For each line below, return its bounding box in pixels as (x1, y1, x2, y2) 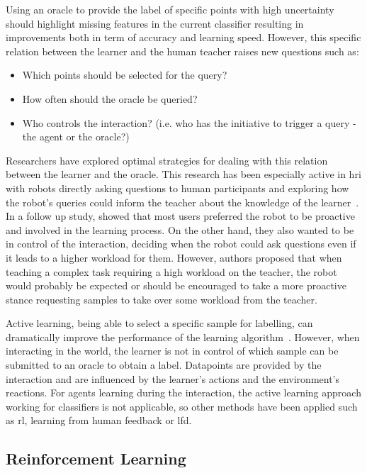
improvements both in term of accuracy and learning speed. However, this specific (6, 30, 361, 45)
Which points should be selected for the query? (22, 67, 227, 82)
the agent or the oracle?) (22, 129, 130, 144)
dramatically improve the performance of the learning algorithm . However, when (6, 329, 360, 344)
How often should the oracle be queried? (22, 91, 198, 106)
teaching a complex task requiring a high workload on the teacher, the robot (6, 264, 337, 279)
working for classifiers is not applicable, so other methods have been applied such (6, 399, 358, 413)
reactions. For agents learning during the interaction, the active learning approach (6, 385, 361, 400)
